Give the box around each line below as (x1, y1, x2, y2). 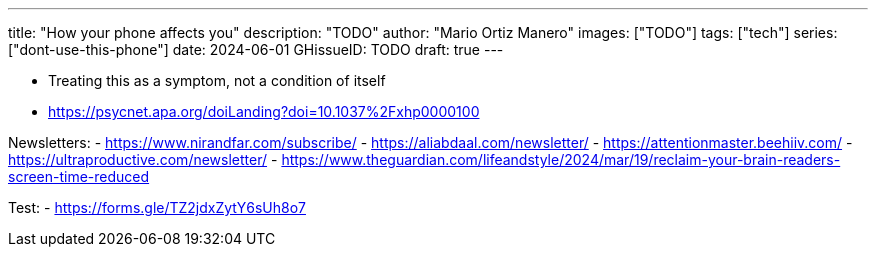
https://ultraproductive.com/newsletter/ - (8, 151, 278, 168)
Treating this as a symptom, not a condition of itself (48, 72, 386, 89)
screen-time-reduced (8, 168, 150, 185)
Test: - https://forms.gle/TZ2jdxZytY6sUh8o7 (8, 199, 306, 216)
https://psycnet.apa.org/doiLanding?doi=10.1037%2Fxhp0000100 (48, 103, 480, 120)
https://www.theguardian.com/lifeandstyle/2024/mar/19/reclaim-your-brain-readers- (281, 151, 841, 168)
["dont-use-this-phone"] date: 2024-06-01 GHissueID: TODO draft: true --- (8, 41, 504, 58)
